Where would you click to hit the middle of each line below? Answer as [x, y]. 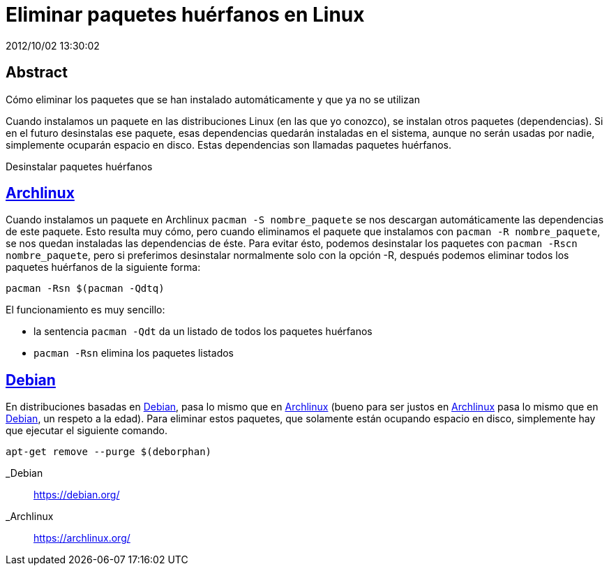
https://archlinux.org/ [82, 538]
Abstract [37, 73]
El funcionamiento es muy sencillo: [85, 310]
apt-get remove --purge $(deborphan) [109, 452]
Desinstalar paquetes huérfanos [79, 166]
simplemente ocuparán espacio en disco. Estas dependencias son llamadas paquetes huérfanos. [229, 144]
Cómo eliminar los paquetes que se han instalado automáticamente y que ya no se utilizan [213, 99]
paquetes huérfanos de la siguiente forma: [103, 267]
